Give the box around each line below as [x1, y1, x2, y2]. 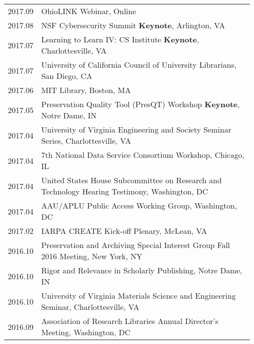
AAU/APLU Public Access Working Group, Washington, [41, 200, 237, 211]
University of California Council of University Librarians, [41, 59, 236, 70]
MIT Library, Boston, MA [41, 84, 131, 96]
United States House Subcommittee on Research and [41, 174, 222, 186]
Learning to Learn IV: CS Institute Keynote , [41, 34, 199, 45]
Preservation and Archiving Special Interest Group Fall [41, 239, 230, 250]
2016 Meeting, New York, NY [41, 250, 143, 262]
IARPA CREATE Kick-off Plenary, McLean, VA [41, 225, 207, 236]
